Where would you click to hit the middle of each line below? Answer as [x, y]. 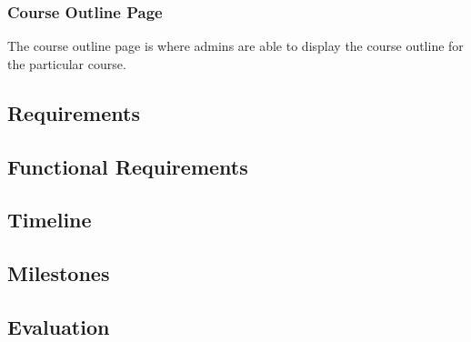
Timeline [50, 220]
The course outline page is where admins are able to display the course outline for [235, 46]
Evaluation [59, 326]
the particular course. [67, 63]
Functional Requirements [128, 166]
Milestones [59, 273]
